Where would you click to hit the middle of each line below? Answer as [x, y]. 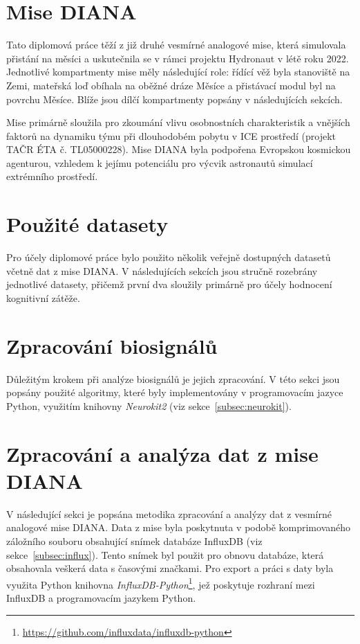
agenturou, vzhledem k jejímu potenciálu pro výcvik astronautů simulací [160, 162]
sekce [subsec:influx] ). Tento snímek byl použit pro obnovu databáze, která [165, 554]
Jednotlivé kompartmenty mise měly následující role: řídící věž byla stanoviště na [178, 72]
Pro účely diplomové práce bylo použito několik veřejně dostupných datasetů [169, 257]
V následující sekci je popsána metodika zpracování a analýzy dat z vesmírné [169, 513]
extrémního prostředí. [52, 176]
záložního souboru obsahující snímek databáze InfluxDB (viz [134, 540]
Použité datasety [87, 224]
